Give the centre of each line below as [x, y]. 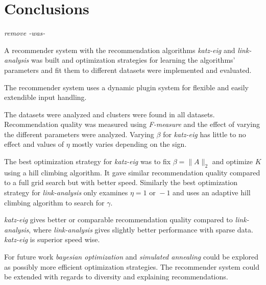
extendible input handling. [45, 97]
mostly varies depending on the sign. [129, 144]
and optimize [233, 161]
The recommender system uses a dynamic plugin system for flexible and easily [126, 87]
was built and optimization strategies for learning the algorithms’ [133, 60]
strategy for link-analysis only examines [66, 192]
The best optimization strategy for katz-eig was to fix [88, 161]
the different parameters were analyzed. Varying [79, 134]
